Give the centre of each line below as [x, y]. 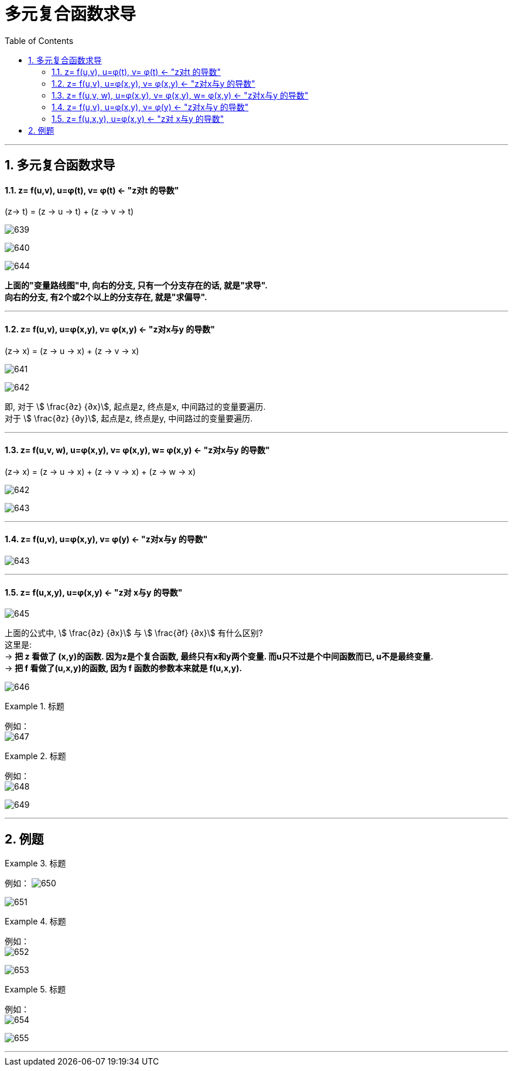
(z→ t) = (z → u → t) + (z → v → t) [69, 212]
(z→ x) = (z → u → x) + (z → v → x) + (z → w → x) [100, 471]
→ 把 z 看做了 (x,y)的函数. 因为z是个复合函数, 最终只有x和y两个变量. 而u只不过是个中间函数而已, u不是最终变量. [219, 657]
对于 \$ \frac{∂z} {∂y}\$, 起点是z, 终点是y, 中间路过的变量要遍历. [129, 418]
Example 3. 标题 [35, 863]
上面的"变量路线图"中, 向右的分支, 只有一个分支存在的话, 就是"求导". [136, 285]
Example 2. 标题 [35, 756]
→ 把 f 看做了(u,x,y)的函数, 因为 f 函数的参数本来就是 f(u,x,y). [124, 668]
